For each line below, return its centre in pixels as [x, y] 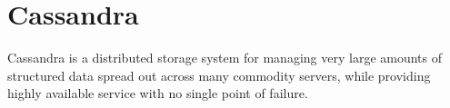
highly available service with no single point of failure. [158, 93]
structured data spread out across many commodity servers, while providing [219, 75]
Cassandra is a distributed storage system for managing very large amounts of [225, 58]
